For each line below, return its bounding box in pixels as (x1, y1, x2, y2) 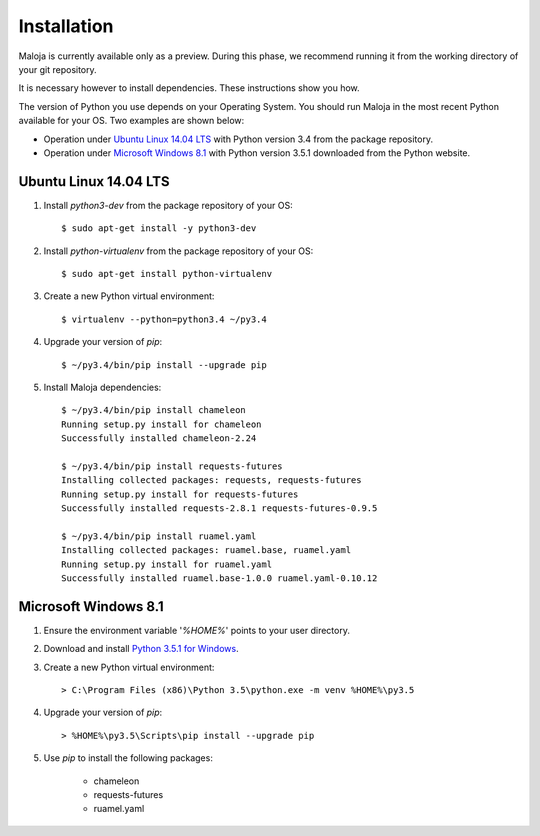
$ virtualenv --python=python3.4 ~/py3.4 (61, 313, 267, 325)
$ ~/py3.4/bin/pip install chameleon (61, 405, 247, 416)
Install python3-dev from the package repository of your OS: (43, 199, 294, 211)
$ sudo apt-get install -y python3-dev (61, 223, 257, 234)
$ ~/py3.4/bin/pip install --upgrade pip (61, 359, 267, 370)
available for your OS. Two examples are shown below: (18, 115, 245, 127)
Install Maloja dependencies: (43, 381, 162, 393)
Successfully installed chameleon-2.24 (61, 433, 257, 444)
